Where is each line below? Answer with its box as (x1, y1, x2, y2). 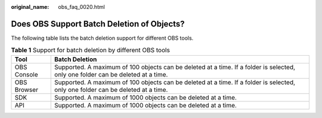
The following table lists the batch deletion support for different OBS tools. (11, 34, 194, 42)
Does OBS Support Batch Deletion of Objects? (11, 18, 185, 29)
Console (14, 70, 38, 78)
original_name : (11, 4, 49, 10)
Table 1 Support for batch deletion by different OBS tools (11, 46, 170, 55)
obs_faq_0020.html (58, 4, 106, 10)
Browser (14, 85, 39, 94)
